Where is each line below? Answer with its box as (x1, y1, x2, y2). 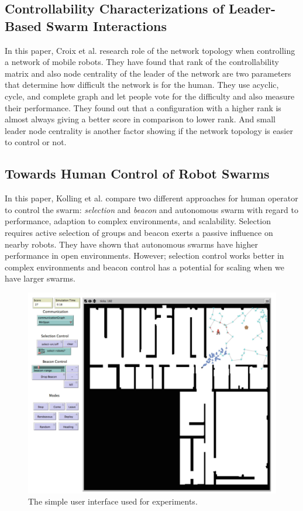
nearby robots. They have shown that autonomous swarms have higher (5, 238, 258, 250)
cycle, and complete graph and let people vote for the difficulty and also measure (5, 90, 295, 102)
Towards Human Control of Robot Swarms (5, 164, 270, 183)
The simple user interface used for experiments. (28, 495, 198, 507)
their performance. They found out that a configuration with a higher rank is (5, 101, 281, 114)
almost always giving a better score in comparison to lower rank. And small (5, 113, 276, 125)
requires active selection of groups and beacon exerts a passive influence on (5, 226, 273, 238)
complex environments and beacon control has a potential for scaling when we (5, 260, 284, 273)
